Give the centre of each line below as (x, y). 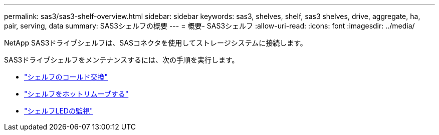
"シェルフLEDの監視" (59, 111)
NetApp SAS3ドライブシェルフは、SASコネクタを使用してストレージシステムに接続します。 (156, 43)
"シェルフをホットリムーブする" (76, 94)
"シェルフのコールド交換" (66, 77)
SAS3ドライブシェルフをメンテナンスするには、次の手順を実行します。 (122, 60)
